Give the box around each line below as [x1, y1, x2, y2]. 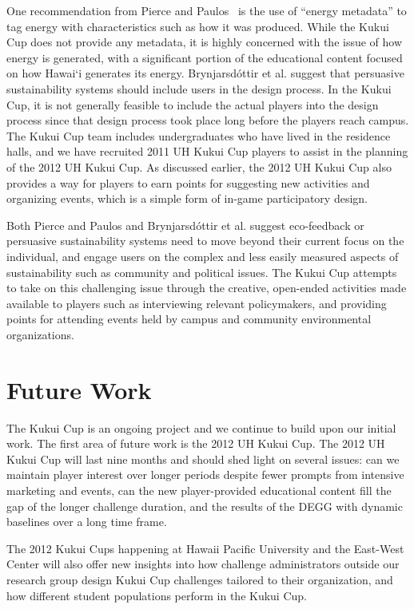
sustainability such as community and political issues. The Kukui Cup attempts [6, 263, 397, 280]
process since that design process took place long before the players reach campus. [6, 112, 409, 129]
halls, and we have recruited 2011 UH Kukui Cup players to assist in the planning [6, 143, 408, 160]
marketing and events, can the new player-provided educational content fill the [6, 481, 392, 498]
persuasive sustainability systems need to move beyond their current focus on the [6, 232, 404, 249]
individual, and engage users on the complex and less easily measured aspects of [6, 247, 399, 264]
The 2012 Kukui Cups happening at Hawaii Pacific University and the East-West [6, 540, 404, 556]
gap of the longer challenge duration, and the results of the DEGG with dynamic [6, 497, 403, 514]
